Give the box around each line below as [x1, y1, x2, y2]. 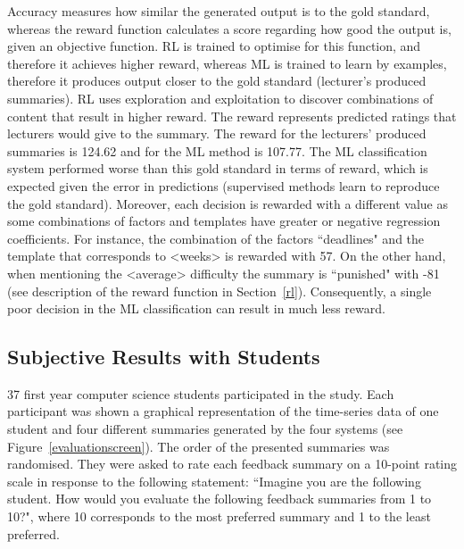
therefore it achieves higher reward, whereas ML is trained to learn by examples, [7, 54, 447, 72]
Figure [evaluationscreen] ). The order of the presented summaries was [7, 437, 390, 455]
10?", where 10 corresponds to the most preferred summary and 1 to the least [7, 507, 431, 526]
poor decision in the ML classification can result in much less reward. [7, 299, 385, 318]
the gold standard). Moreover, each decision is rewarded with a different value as [7, 194, 449, 212]
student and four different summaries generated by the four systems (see [7, 420, 403, 438]
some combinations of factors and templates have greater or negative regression [7, 212, 441, 230]
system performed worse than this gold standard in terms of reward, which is [7, 159, 428, 178]
